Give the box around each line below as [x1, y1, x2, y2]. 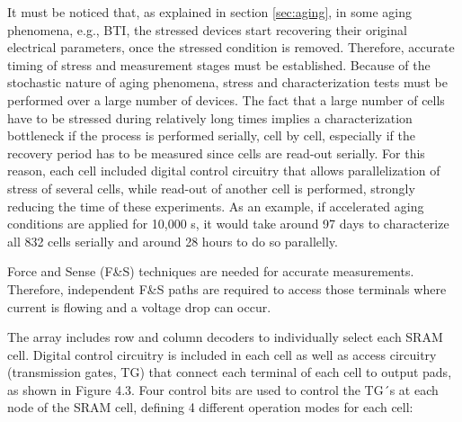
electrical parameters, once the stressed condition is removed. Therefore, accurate [7, 38, 455, 57]
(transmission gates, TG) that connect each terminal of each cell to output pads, [7, 363, 452, 382]
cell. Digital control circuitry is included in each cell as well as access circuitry [7, 345, 437, 364]
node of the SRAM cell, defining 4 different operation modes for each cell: [7, 398, 413, 417]
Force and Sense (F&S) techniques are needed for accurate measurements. [7, 262, 414, 281]
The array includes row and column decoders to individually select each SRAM [7, 328, 443, 346]
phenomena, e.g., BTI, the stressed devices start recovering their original [7, 20, 407, 39]
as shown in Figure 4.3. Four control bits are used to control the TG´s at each [7, 380, 439, 399]
